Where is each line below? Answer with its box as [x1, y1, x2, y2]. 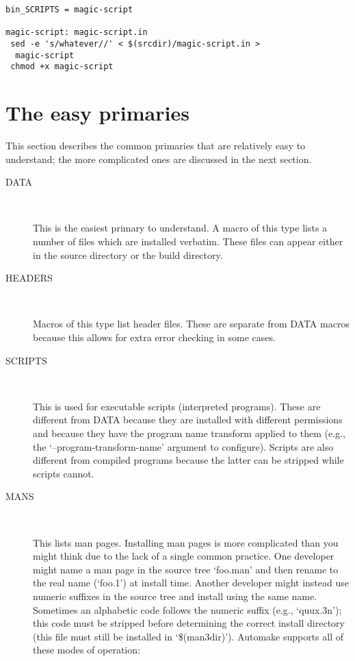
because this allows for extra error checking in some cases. [33, 330, 276, 344]
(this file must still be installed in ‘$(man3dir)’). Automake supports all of [33, 629, 344, 643]
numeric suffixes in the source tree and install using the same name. [33, 588, 317, 603]
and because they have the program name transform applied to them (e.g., [33, 425, 345, 440]
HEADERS [5, 271, 53, 285]
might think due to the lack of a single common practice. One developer [33, 549, 334, 563]
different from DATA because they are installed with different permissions [33, 412, 343, 427]
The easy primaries [5, 99, 189, 127]
